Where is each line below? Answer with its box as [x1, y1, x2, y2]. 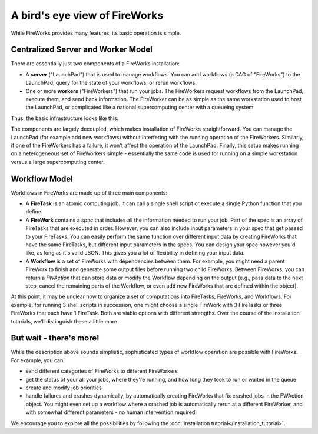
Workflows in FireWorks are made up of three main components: [11, 189, 168, 196]
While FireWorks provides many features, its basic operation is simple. [11, 29, 181, 36]
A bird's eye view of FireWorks [11, 9, 164, 22]
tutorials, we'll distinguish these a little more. [11, 318, 119, 325]
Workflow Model [11, 173, 74, 183]
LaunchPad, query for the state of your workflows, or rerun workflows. [25, 79, 197, 86]
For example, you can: [11, 356, 65, 364]
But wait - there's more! [11, 333, 100, 343]
